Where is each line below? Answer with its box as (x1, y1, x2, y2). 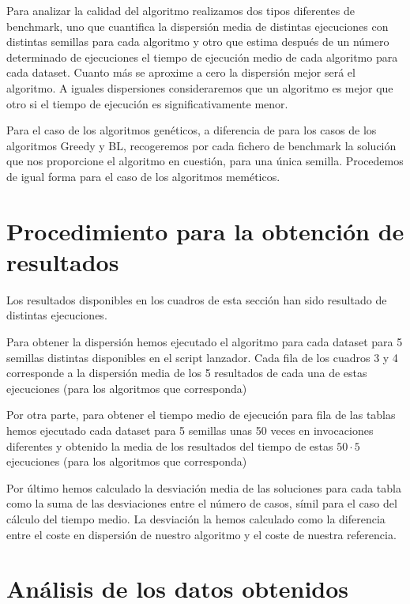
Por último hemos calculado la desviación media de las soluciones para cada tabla (6, 479, 401, 496)
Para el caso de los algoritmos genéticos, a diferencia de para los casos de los (6, 122, 377, 138)
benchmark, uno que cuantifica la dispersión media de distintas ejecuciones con (6, 17, 389, 34)
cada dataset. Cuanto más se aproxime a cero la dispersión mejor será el (6, 64, 355, 81)
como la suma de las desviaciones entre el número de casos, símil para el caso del (6, 495, 397, 512)
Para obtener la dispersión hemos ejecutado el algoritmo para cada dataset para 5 (6, 334, 403, 350)
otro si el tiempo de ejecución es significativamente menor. (6, 95, 288, 111)
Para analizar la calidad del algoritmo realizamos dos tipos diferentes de (6, 2, 355, 18)
